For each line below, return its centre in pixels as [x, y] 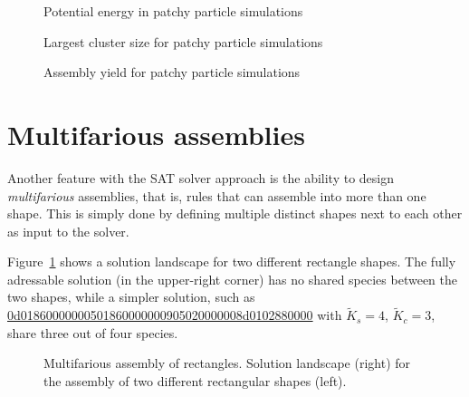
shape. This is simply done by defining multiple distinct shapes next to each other [235, 213]
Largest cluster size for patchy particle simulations [183, 41]
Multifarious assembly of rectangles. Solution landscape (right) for [227, 363]
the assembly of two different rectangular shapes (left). [195, 381]
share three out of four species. [93, 332]
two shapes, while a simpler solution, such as [131, 297]
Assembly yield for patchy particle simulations [172, 72]
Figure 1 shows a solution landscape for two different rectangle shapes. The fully [232, 261]
